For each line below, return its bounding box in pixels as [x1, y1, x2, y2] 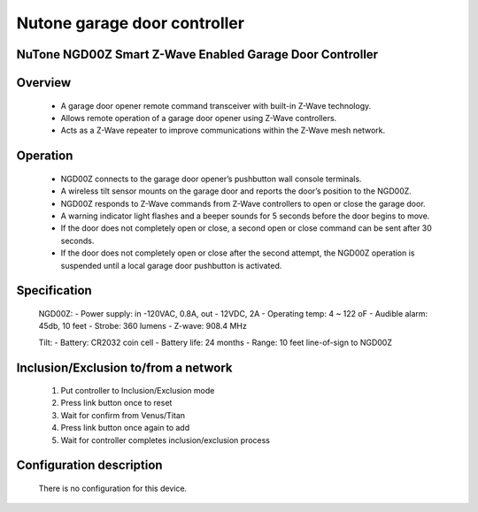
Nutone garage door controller [16, 13, 245, 33]
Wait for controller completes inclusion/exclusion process [60, 434, 270, 446]
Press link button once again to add [60, 423, 190, 433]
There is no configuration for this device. [38, 483, 188, 494]
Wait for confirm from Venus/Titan [60, 409, 186, 420]
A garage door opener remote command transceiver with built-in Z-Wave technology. [60, 100, 372, 111]
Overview [16, 75, 72, 90]
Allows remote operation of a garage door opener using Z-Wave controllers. [60, 112, 337, 123]
